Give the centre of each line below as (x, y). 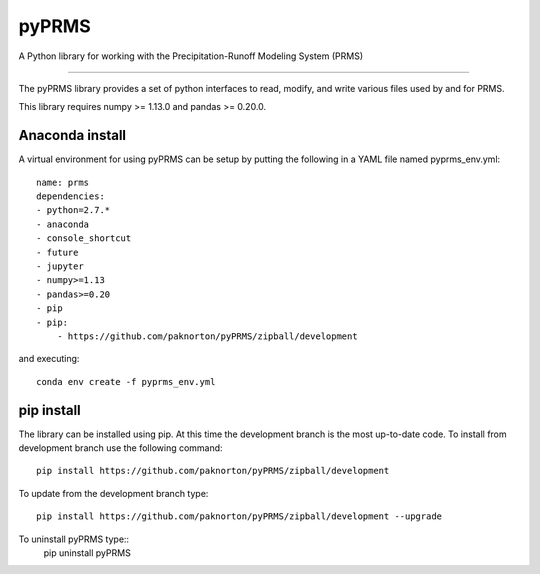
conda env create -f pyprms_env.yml (126, 381)
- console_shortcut (84, 238)
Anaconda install (72, 135)
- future (57, 252)
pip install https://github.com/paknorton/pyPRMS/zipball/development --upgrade (239, 516)
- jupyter (60, 266)
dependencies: (70, 196)
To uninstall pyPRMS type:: (74, 539)
